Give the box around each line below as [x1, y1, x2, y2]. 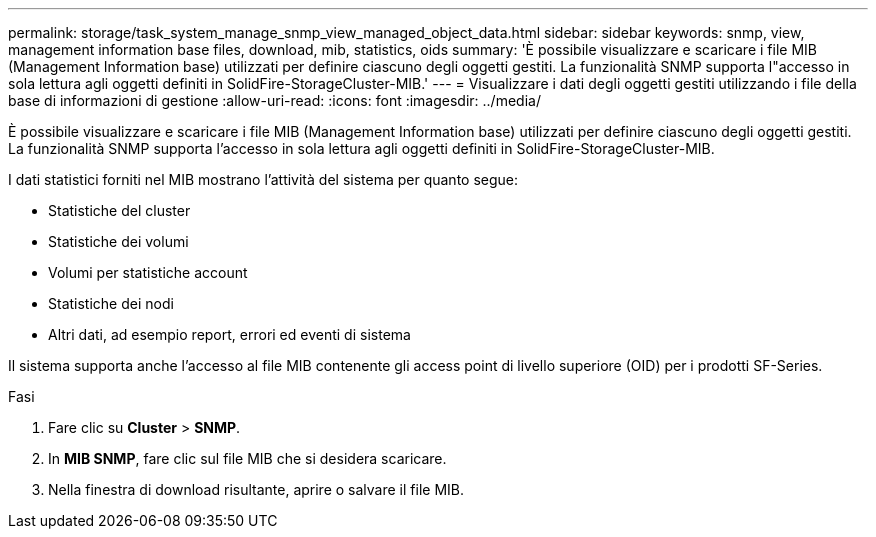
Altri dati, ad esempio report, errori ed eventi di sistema [48, 326, 411, 343]
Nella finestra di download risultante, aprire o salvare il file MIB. [48, 481, 464, 498]
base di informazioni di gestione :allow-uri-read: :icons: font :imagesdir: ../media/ [8, 92, 541, 109]
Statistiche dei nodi [48, 295, 174, 312]
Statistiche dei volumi [48, 233, 189, 250]
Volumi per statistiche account [48, 264, 248, 281]
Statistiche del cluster [48, 202, 191, 219]
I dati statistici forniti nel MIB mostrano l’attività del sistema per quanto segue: [8, 171, 519, 188]
